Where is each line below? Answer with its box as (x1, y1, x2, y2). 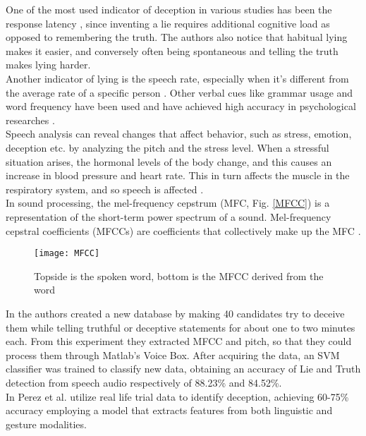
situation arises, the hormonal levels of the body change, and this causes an (6, 154, 332, 169)
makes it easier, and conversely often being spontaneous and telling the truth (6, 43, 338, 58)
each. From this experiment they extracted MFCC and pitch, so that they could (6, 334, 352, 349)
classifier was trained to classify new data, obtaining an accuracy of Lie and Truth (6, 361, 361, 376)
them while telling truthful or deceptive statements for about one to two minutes (6, 320, 355, 334)
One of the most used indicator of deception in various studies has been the (6, 2, 332, 16)
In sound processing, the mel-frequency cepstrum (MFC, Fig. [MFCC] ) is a (6, 195, 330, 210)
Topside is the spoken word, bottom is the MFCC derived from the (34, 268, 324, 283)
